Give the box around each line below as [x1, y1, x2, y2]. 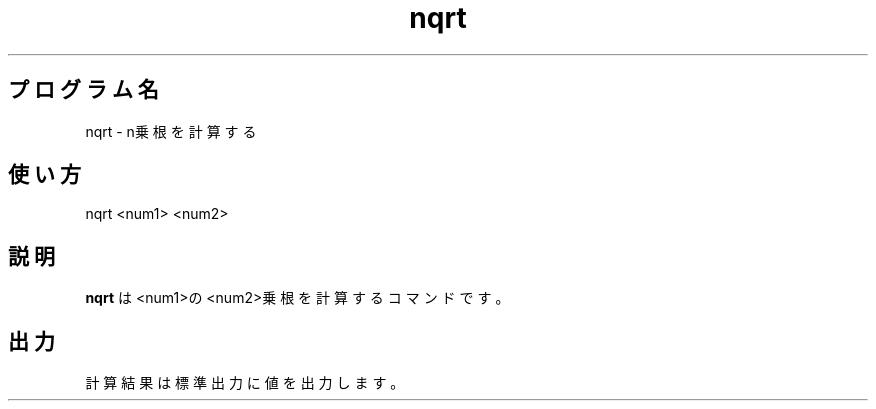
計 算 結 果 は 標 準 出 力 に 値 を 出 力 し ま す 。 [85, 374, 405, 392]
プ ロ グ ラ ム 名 [8, 77, 159, 103]
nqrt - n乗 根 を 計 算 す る [85, 122, 257, 140]
